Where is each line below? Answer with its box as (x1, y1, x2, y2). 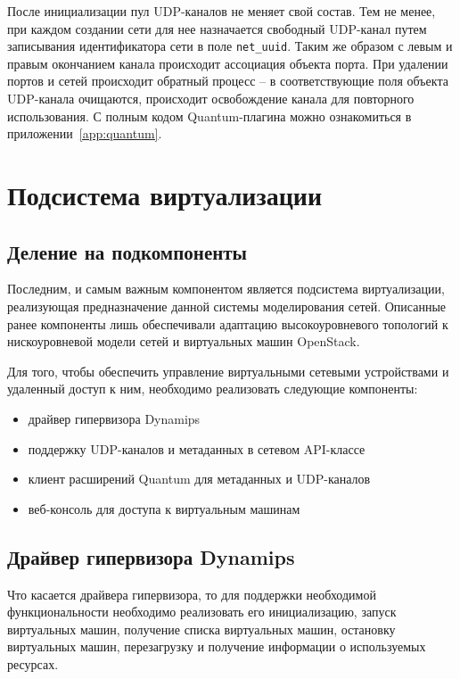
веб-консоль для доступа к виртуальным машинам (28, 499, 300, 518)
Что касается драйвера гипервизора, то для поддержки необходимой (7, 584, 376, 603)
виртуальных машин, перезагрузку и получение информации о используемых (7, 637, 426, 656)
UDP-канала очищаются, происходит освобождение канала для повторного (7, 89, 415, 108)
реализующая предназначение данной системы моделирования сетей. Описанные (7, 296, 447, 315)
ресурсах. (7, 654, 59, 673)
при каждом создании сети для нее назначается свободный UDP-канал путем (7, 19, 427, 37)
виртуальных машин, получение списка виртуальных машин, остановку (7, 619, 396, 638)
